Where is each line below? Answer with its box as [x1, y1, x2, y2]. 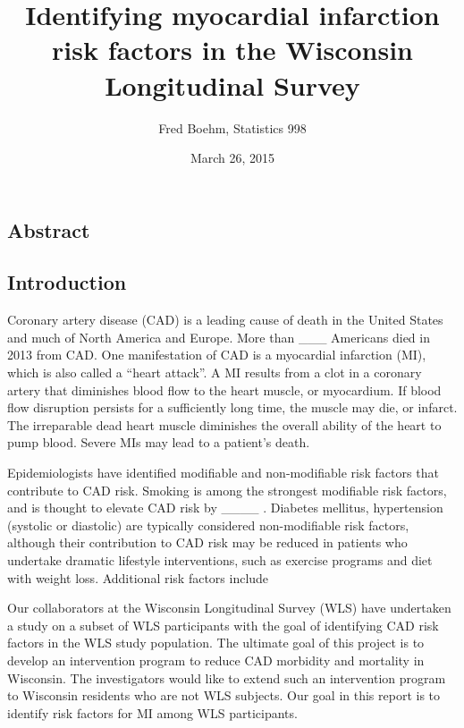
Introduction [7, 268, 127, 296]
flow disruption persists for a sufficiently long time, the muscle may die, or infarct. [7, 398, 458, 417]
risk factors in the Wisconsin [52, 31, 413, 68]
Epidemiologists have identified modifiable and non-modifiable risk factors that [7, 463, 439, 482]
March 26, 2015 [190, 148, 275, 167]
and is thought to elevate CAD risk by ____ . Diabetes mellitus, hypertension [7, 498, 443, 517]
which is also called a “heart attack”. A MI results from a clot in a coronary [7, 363, 422, 382]
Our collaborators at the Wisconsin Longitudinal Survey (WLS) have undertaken [7, 598, 451, 617]
